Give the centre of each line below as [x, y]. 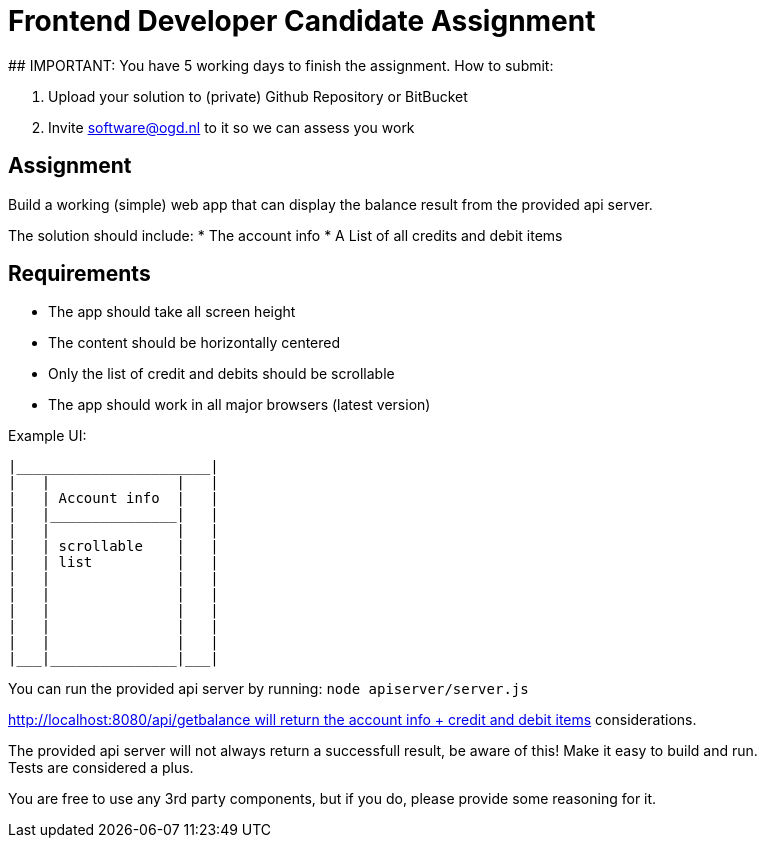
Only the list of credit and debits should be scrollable [221, 374]
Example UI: [47, 436]
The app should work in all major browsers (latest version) [239, 405]
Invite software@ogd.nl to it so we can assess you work [231, 127]
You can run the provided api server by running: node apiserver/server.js [268, 689]
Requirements [79, 274]
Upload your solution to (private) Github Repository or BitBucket [258, 96]
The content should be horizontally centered [194, 343]
